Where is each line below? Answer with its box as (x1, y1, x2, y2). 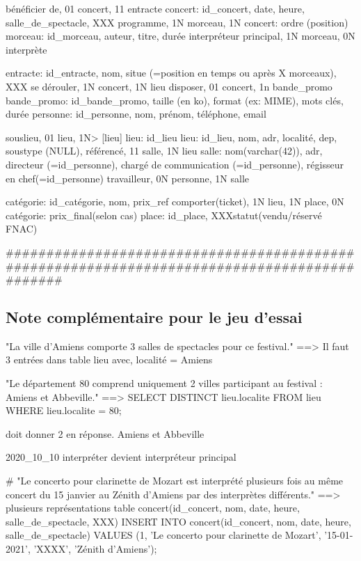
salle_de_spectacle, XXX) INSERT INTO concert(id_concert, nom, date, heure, (6, 514, 351, 528)
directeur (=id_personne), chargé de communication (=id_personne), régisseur (6, 157, 344, 171)
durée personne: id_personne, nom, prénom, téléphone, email (6, 106, 266, 121)
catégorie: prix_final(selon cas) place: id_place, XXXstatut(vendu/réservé (6, 207, 322, 222)
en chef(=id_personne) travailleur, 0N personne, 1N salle (6, 171, 250, 185)
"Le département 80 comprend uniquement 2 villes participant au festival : (6, 376, 323, 390)
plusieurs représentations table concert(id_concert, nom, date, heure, (6, 500, 300, 515)
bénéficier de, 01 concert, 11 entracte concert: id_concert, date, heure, (6, 1, 305, 15)
